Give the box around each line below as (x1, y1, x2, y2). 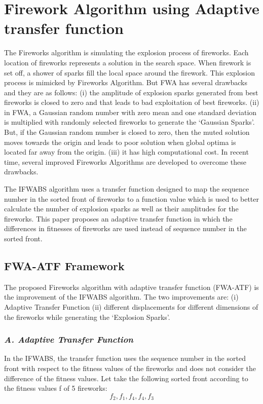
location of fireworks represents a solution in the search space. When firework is (4, 57, 251, 67)
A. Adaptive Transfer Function (4, 333, 133, 346)
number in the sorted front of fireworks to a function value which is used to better (4, 193, 259, 204)
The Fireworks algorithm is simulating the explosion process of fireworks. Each (4, 47, 249, 58)
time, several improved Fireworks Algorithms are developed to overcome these (4, 156, 246, 167)
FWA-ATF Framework (4, 258, 125, 273)
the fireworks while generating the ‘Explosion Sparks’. (4, 311, 170, 322)
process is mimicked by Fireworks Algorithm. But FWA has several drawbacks (4, 77, 248, 88)
